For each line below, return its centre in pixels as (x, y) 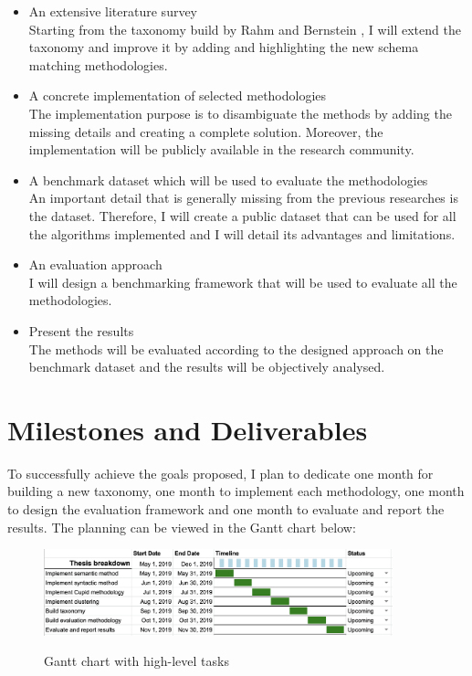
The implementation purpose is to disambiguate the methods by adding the (240, 113)
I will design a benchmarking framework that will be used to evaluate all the (243, 282)
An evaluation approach (95, 264)
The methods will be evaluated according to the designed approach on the (236, 349)
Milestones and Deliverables (188, 429)
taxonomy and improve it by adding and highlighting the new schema (224, 47)
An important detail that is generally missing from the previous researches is (243, 198)
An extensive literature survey (113, 11)
